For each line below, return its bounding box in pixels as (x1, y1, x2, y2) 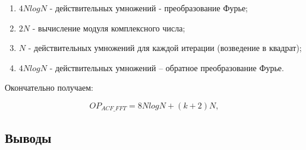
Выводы (5, 128, 52, 146)
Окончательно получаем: (5, 81, 93, 94)
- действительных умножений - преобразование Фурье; (49, 2, 248, 14)
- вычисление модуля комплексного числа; (32, 21, 185, 34)
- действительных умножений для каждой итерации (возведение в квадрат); (28, 42, 302, 54)
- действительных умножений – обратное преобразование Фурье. (49, 61, 284, 74)
